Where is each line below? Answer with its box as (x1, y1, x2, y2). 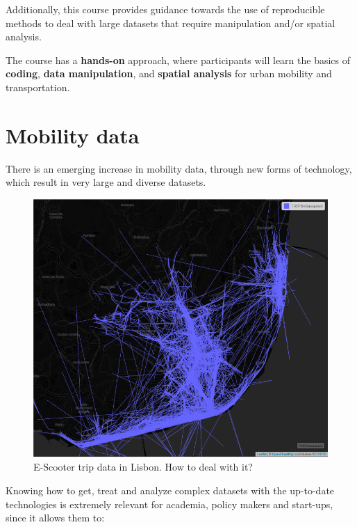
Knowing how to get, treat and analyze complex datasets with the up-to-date (6, 483, 335, 498)
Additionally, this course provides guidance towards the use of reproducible (6, 2, 325, 16)
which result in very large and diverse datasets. (6, 175, 206, 189)
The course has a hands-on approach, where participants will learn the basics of (6, 52, 351, 67)
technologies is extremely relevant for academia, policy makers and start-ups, (6, 496, 333, 511)
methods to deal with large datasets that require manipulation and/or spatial (6, 15, 335, 30)
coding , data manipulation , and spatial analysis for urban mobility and (6, 66, 332, 81)
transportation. (6, 79, 70, 94)
